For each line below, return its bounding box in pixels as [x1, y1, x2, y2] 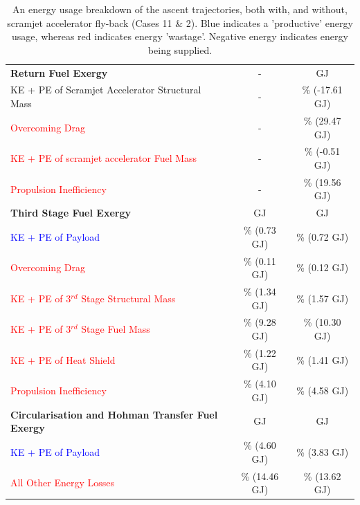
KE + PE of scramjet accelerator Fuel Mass [10, 151, 197, 165]
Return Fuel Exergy [10, 65, 108, 80]
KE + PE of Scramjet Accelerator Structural [10, 82, 201, 97]
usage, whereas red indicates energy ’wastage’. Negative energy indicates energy [12, 29, 348, 44]
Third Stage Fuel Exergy [10, 205, 131, 220]
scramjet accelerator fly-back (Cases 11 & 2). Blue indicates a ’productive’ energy [7, 15, 353, 30]
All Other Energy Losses [10, 475, 115, 490]
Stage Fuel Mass [81, 322, 150, 336]
